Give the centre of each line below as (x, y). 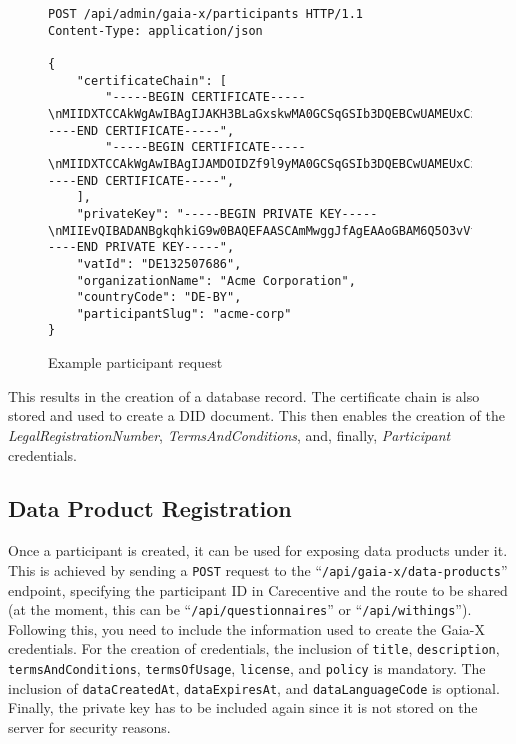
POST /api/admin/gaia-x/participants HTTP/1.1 (205, 14)
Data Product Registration (150, 508)
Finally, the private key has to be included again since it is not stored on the (243, 707)
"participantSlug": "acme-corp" (184, 313)
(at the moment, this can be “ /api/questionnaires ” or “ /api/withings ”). (240, 609)
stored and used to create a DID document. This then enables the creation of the (256, 415)
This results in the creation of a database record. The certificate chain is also (244, 395)
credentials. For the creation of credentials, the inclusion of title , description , (254, 648)
